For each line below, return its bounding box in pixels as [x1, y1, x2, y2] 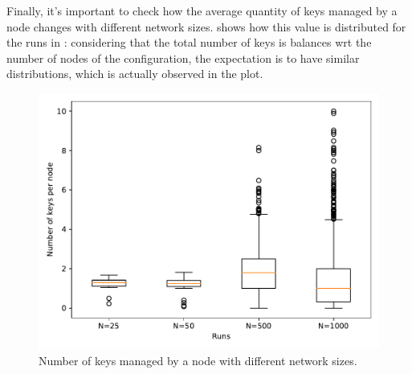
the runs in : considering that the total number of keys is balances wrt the [6, 34, 372, 51]
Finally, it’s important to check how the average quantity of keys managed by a [6, 2, 398, 18]
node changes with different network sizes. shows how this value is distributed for [6, 18, 406, 35]
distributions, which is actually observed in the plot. [6, 65, 263, 82]
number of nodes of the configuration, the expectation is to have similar [6, 49, 360, 66]
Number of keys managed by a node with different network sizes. [39, 351, 357, 368]
